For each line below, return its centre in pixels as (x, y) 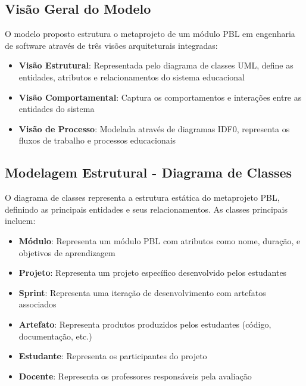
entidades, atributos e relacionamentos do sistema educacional (132, 77)
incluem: (20, 221)
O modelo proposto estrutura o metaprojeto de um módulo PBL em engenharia (150, 34)
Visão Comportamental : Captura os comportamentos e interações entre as (160, 97)
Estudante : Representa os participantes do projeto (113, 356)
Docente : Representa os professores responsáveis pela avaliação (135, 376)
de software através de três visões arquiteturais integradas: (111, 45)
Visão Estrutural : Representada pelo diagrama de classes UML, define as (156, 65)
